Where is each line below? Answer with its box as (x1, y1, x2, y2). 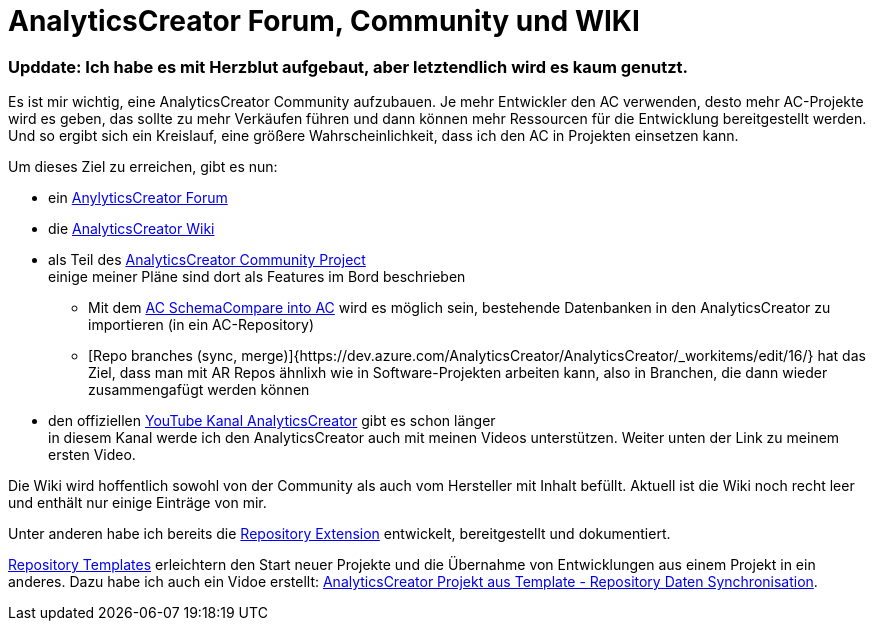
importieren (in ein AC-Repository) (88, 316, 314, 334)
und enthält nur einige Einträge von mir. (8, 494, 267, 512)
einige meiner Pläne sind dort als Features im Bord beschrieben (48, 268, 466, 286)
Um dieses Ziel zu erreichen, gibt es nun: (8, 158, 278, 176)
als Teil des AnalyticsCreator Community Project (48, 251, 366, 269)
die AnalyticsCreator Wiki (48, 220, 215, 238)
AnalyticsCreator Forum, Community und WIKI (8, 4, 640, 38)
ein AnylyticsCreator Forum (48, 189, 228, 207)
